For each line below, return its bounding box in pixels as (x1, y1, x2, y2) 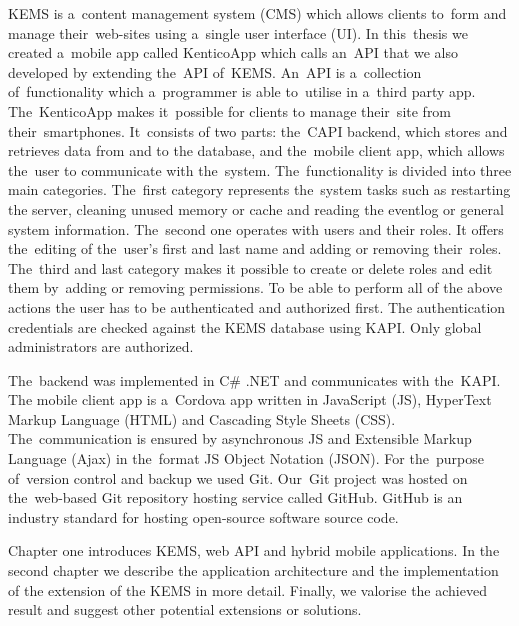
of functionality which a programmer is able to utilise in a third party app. (8, 81, 476, 102)
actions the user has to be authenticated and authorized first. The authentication (8, 296, 506, 317)
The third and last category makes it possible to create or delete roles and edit (8, 257, 493, 278)
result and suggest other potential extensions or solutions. (8, 599, 362, 620)
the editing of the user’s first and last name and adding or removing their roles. (8, 238, 502, 259)
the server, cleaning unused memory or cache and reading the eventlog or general (8, 198, 504, 219)
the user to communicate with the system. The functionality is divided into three (8, 159, 512, 180)
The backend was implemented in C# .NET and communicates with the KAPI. (8, 369, 501, 390)
